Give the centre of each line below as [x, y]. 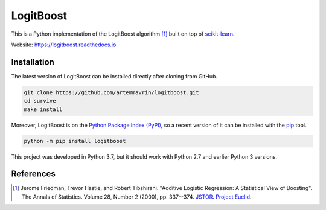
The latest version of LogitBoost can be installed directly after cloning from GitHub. [114, 76]
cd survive [40, 101]
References [33, 174]
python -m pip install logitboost [75, 141]
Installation [33, 62]
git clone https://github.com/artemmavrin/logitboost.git [111, 92]
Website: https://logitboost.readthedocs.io [64, 45]
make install [43, 109]
